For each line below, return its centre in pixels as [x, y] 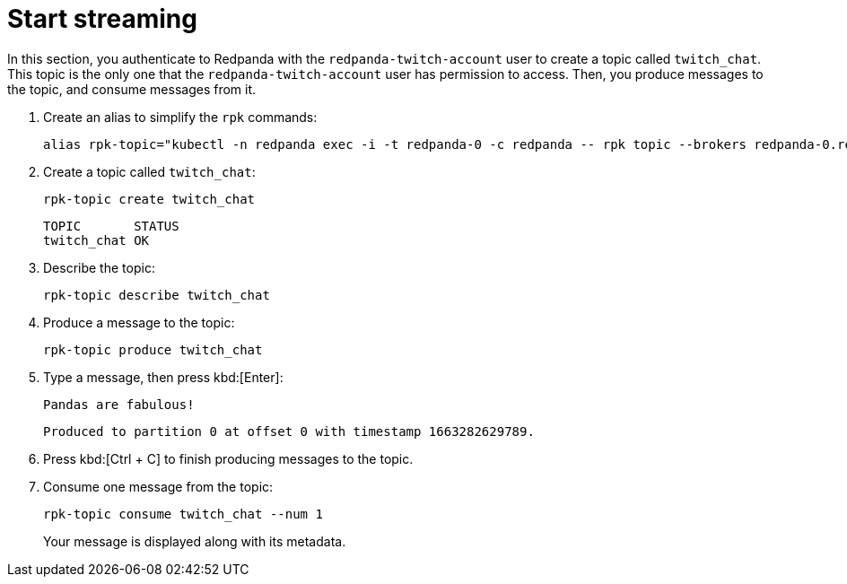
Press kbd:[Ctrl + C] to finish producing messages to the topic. [228, 458]
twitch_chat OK [96, 240]
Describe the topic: [99, 267]
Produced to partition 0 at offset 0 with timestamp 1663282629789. [289, 431]
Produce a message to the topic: [139, 322]
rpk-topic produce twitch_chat [153, 349]
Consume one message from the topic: [158, 486]
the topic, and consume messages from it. [132, 89]
